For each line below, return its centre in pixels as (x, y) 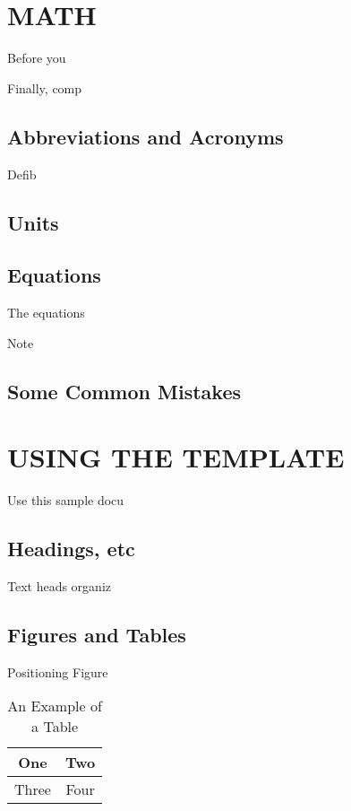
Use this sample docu (66, 500)
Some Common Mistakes (124, 391)
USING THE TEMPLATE (176, 457)
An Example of (55, 706)
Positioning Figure (58, 671)
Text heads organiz (60, 585)
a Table (55, 727)
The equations (46, 313)
